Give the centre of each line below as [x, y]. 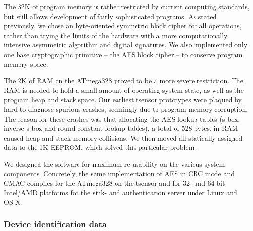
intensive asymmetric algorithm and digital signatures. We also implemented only [126, 45]
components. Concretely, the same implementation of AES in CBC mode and [119, 173]
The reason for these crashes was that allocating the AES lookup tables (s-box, [122, 118]
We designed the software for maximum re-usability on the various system [115, 163]
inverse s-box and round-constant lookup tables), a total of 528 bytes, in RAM [121, 128]
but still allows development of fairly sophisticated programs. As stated [110, 16]
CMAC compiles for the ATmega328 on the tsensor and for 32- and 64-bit [115, 183]
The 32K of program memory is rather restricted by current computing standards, [127, 6]
